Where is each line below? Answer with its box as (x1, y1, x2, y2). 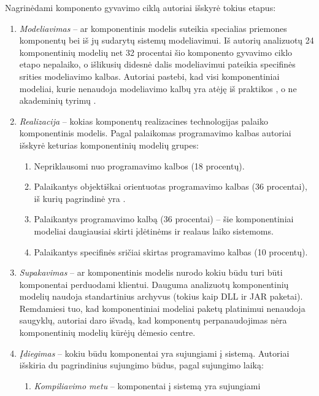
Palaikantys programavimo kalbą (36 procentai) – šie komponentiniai (34, 212, 294, 225)
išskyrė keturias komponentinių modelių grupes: (19, 138, 199, 151)
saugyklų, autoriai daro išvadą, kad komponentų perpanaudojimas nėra (19, 314, 287, 327)
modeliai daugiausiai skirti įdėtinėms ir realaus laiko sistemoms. (34, 224, 274, 237)
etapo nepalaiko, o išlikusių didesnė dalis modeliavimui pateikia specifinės (19, 58, 296, 71)
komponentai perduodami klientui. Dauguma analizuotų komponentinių (19, 278, 289, 290)
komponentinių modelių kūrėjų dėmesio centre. (19, 326, 196, 339)
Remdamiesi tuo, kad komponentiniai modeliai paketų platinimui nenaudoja (19, 301, 306, 314)
